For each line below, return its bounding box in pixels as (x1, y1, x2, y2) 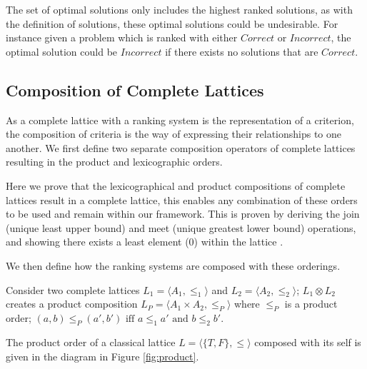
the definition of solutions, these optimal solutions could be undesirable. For (6, 16, 338, 31)
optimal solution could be (6, 44, 118, 59)
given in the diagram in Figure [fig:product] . (6, 348, 199, 363)
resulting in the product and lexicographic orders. (6, 154, 223, 169)
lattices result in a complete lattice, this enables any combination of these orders (6, 192, 358, 207)
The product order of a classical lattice (6, 334, 176, 349)
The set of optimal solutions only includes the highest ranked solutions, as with (6, 2, 353, 16)
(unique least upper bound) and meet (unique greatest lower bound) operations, (6, 220, 356, 235)
